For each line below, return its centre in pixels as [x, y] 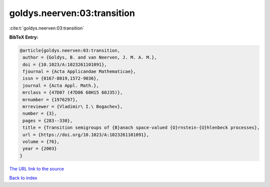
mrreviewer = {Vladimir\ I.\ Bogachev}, [73, 107]
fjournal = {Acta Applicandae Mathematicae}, [79, 72]
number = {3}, [40, 114]
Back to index [23, 178]
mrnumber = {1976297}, [50, 100]
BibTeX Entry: [24, 37]
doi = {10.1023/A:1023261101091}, [65, 64]
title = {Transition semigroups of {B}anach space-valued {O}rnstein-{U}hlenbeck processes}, [141, 128]
